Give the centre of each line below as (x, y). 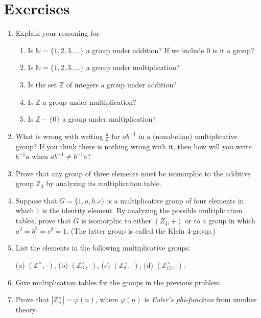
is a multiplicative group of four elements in (175, 200)
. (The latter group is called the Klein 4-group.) (141, 230)
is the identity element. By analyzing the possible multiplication (142, 210)
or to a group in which (220, 221)
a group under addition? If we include (145, 50)
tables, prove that (43, 221)
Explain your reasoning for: (58, 33)
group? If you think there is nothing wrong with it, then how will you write (134, 146)
